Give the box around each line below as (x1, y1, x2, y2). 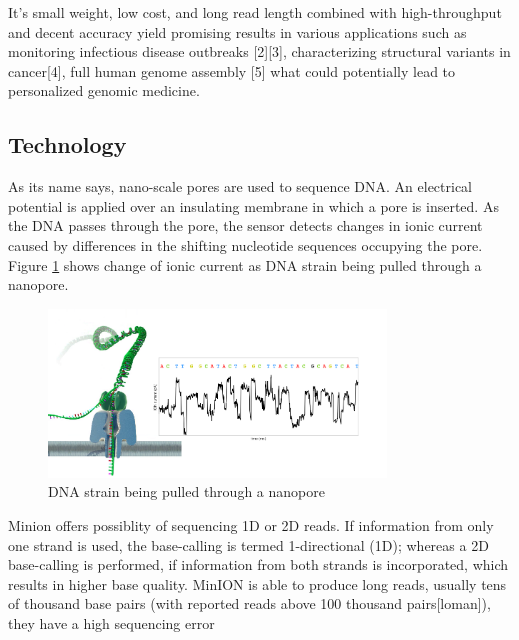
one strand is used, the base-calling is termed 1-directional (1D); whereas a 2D (8, 534, 489, 555)
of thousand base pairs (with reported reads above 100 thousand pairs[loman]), (8, 593, 491, 614)
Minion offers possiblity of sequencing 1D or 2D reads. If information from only (8, 514, 494, 535)
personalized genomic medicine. (8, 80, 200, 101)
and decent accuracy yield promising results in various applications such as (8, 21, 467, 42)
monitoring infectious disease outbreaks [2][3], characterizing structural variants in (8, 41, 511, 62)
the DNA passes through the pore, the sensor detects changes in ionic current (8, 215, 483, 236)
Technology (8, 129, 127, 160)
